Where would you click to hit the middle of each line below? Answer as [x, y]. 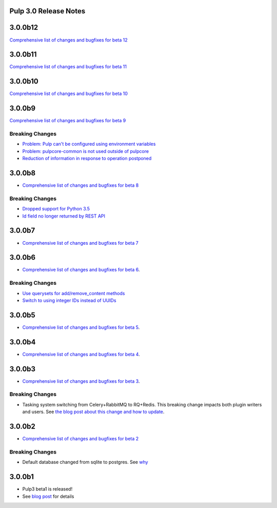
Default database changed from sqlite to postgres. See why [85, 462]
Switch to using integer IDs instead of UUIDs [69, 300]
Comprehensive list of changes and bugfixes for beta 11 [68, 67]
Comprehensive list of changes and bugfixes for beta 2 [81, 439]
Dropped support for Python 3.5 [56, 209]
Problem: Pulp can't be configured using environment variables [89, 144]
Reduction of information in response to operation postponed [87, 159]
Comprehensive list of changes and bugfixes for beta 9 [68, 121]
